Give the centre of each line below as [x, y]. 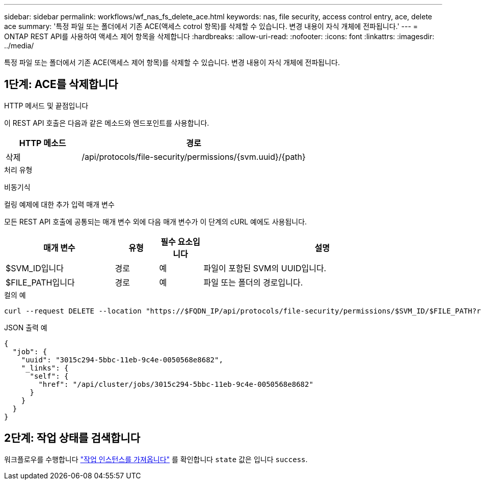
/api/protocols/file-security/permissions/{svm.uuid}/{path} [194, 156]
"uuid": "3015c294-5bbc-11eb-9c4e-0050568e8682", [122, 360]
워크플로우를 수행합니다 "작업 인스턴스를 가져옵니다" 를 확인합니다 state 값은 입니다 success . [156, 459]
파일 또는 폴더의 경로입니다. [253, 282]
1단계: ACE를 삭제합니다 [61, 84]
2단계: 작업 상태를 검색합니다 [72, 438]
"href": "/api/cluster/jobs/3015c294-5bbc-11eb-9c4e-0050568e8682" [176, 384]
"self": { [49, 376]
